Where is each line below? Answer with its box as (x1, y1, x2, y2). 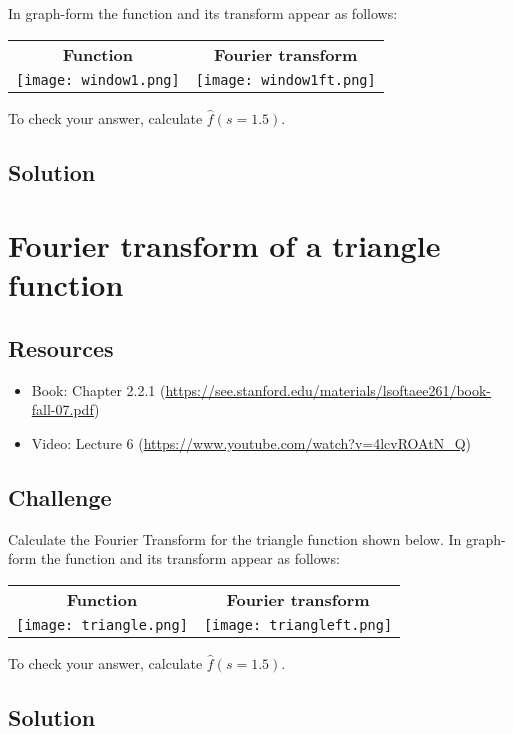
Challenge (8, 481, 112, 512)
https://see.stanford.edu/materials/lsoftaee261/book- (165, 379, 492, 400)
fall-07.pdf (31, 399, 95, 420)
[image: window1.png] (16, 71, 180, 88)
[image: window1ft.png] (195, 71, 376, 88)
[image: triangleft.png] (203, 616, 393, 633)
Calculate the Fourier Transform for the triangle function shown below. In (8, 528, 462, 549)
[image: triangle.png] (16, 616, 188, 633)
